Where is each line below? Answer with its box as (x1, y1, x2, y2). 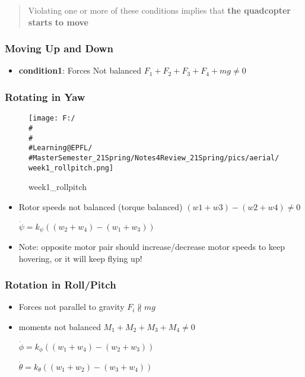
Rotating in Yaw (5, 89, 85, 104)
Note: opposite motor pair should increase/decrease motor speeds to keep (18, 240, 285, 253)
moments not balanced (18, 321, 101, 333)
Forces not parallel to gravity (18, 300, 125, 313)
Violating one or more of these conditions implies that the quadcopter (28, 4, 291, 16)
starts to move (28, 15, 88, 28)
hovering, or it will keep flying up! (18, 252, 142, 264)
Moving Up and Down (5, 41, 113, 56)
